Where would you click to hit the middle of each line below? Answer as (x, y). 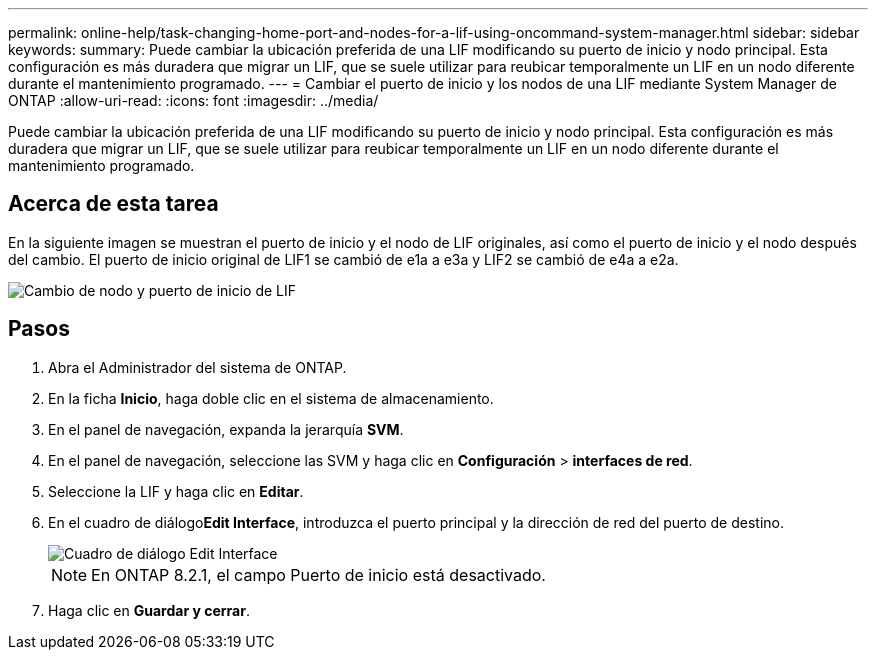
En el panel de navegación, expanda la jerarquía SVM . (226, 429)
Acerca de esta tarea (113, 204)
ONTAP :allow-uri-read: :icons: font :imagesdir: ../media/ (193, 100)
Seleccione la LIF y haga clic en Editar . (176, 491)
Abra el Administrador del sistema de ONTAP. (197, 367)
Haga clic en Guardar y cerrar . (149, 610)
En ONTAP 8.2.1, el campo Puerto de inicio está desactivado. (318, 574)
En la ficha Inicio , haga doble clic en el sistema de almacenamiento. (271, 398)
